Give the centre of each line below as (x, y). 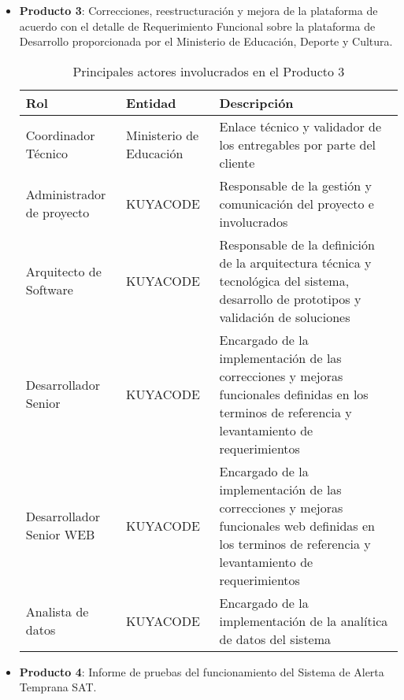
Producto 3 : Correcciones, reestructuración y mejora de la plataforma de (198, 10)
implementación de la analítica (304, 620)
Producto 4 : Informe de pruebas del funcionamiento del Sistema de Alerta (202, 671)
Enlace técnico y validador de (300, 126)
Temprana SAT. (58, 687)
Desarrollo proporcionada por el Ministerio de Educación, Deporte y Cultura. (206, 41)
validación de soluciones (285, 317)
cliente (237, 162)
